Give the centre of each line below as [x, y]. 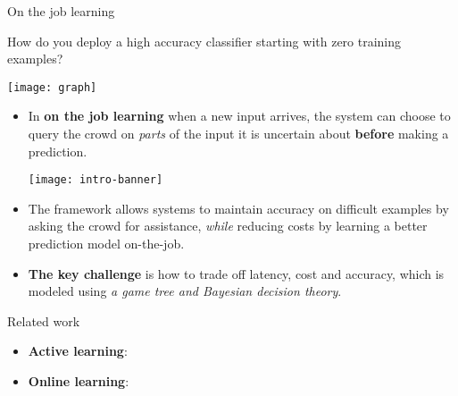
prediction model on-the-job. [106, 244]
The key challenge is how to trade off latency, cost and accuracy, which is [236, 273]
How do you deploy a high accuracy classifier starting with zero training [204, 41]
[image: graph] [52, 87]
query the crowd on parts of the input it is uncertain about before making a [238, 134]
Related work [44, 320]
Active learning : [78, 351]
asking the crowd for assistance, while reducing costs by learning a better [228, 226]
